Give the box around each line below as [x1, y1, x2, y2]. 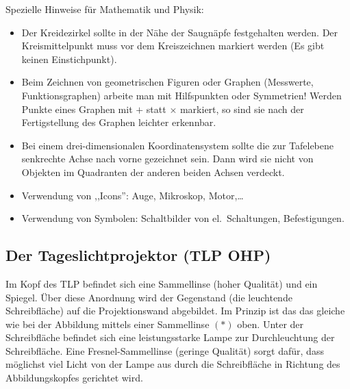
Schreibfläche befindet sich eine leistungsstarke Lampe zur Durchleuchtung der [5, 330, 335, 344]
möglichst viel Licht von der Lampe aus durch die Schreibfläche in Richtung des [5, 357, 340, 371]
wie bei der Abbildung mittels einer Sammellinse [5, 316, 210, 331]
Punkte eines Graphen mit [21, 101, 133, 116]
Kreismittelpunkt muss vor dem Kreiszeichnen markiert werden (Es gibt [21, 38, 325, 53]
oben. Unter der [237, 316, 304, 331]
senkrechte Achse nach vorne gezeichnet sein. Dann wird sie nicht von [21, 151, 314, 166]
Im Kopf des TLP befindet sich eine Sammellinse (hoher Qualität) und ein [5, 276, 318, 290]
